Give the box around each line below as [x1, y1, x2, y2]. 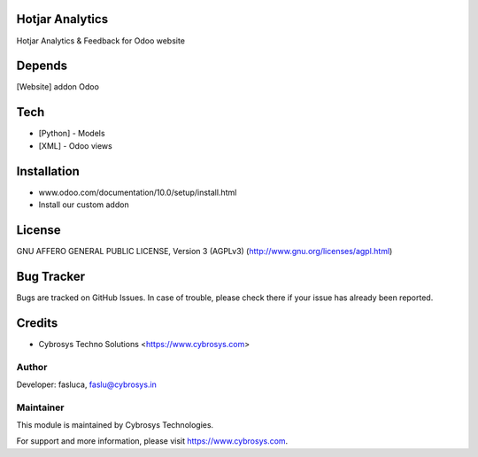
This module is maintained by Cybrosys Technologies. [16, 420, 214, 430]
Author [16, 360, 48, 373]
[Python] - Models [38, 128, 105, 139]
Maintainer [16, 401, 65, 414]
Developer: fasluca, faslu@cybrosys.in [16, 379, 157, 390]
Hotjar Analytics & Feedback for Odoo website [16, 35, 186, 46]
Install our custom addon [38, 199, 129, 210]
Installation [16, 164, 80, 179]
